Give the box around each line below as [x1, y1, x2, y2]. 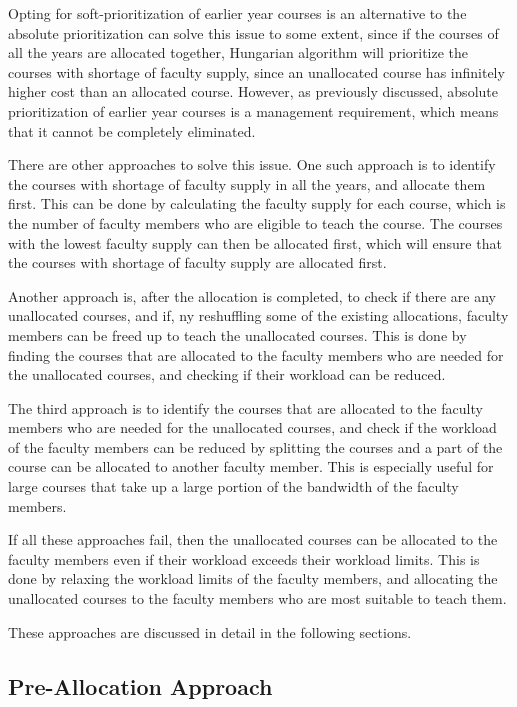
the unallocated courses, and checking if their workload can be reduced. [8, 364, 446, 385]
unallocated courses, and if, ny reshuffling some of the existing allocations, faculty [8, 305, 509, 326]
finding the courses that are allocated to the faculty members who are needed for [8, 344, 504, 365]
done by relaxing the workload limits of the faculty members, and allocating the [8, 568, 498, 589]
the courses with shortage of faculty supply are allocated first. [8, 252, 387, 273]
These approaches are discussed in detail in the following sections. [8, 621, 412, 642]
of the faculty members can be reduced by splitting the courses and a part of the [8, 436, 503, 457]
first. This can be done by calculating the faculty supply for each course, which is [8, 193, 506, 214]
